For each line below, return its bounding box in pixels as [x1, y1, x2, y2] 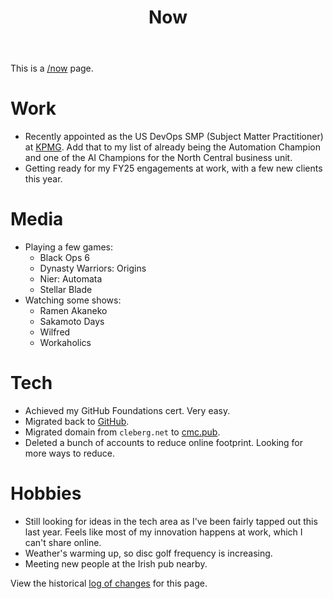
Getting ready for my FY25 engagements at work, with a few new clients [24, 162, 323, 175]
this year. [24, 173, 63, 185]
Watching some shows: [24, 294, 122, 306]
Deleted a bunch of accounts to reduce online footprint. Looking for [24, 437, 304, 448]
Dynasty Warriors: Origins [39, 262, 147, 275]
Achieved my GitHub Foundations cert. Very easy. [24, 405, 231, 416]
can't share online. [24, 536, 102, 548]
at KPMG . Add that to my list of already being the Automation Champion [24, 141, 321, 153]
